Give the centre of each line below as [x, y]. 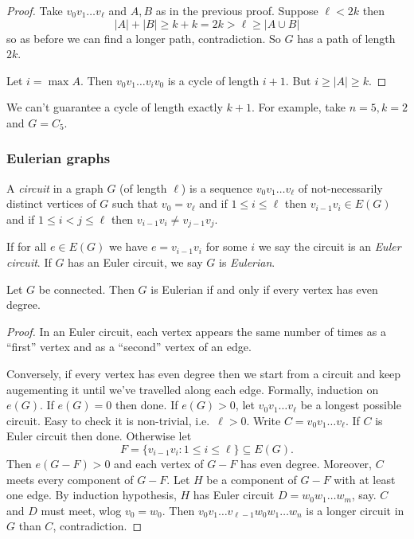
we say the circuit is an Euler [330, 246]
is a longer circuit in [355, 510]
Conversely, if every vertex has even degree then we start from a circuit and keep [204, 373]
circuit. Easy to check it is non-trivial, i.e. [108, 420]
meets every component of [70, 479]
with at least [365, 479]
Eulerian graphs [59, 158]
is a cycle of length [213, 80]
